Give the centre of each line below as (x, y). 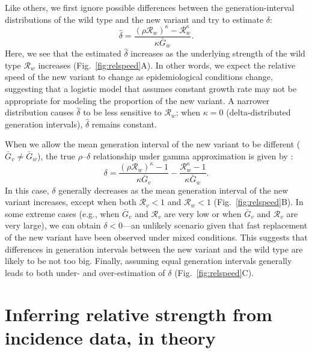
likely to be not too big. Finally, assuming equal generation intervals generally (148, 261)
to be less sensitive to (122, 112)
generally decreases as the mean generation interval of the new (173, 190)
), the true (57, 156)
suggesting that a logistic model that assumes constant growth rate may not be (151, 89)
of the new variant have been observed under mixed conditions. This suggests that (156, 237)
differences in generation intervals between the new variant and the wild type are (154, 249)
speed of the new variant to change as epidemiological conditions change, (139, 77)
